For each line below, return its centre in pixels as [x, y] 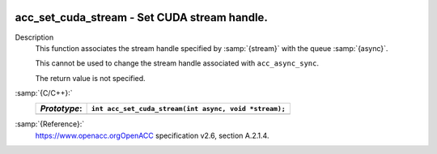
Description [34, 37]
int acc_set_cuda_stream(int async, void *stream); [189, 108]
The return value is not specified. [90, 78]
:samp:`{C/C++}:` [44, 93]
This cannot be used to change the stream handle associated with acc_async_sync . [177, 63]
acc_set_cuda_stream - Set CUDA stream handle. [142, 17]
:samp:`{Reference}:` [50, 124]
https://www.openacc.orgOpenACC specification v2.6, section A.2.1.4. [152, 135]
